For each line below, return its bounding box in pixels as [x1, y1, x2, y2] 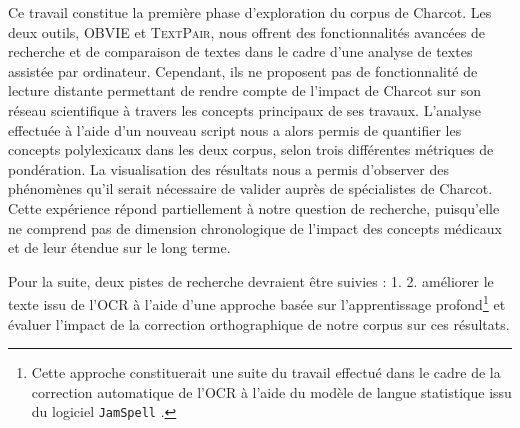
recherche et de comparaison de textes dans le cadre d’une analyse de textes [8, 41, 473, 62]
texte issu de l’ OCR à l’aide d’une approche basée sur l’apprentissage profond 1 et [8, 291, 506, 314]
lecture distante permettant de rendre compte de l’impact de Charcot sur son [8, 80, 481, 101]
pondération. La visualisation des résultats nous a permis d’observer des [8, 158, 449, 179]
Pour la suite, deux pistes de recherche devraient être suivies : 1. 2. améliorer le [8, 270, 494, 291]
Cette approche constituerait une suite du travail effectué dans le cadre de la [31, 362, 501, 383]
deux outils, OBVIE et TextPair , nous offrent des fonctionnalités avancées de [8, 21, 485, 42]
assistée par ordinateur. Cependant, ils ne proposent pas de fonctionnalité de [8, 60, 478, 81]
